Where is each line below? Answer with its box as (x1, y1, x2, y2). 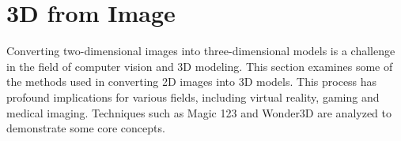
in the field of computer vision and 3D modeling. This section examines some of (6, 58, 393, 74)
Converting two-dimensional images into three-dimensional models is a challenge (6, 43, 395, 59)
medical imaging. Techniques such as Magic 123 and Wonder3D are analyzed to (6, 104, 392, 121)
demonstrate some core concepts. (6, 120, 165, 136)
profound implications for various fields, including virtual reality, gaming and (6, 88, 380, 105)
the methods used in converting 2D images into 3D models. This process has (6, 73, 377, 90)
